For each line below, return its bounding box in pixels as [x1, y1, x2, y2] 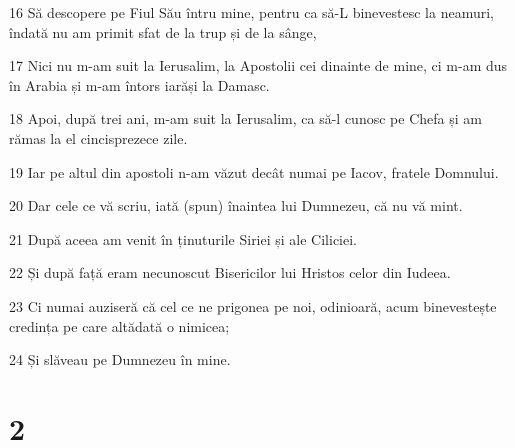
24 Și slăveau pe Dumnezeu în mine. [9, 349, 231, 370]
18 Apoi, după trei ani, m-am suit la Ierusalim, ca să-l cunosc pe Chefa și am [9, 108, 482, 129]
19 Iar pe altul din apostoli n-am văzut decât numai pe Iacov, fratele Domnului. [9, 161, 499, 182]
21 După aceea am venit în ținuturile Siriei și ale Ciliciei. [9, 228, 358, 249]
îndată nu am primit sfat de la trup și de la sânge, [9, 21, 317, 42]
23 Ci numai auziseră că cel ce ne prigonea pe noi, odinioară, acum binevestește [9, 295, 497, 316]
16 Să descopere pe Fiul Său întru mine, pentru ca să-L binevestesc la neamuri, [9, 2, 495, 22]
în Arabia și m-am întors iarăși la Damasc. [9, 74, 270, 95]
